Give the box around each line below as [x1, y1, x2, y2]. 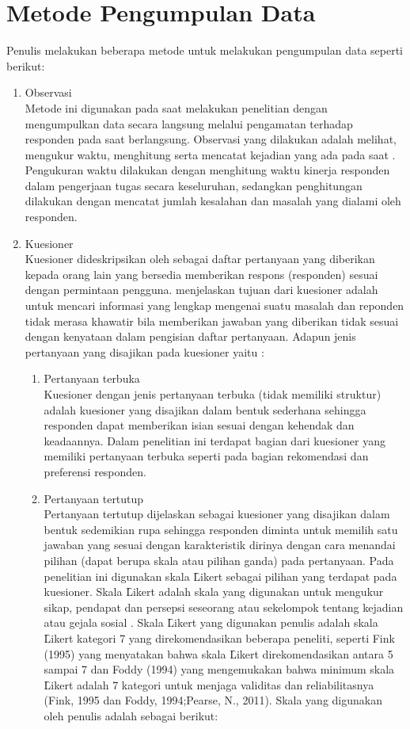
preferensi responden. [44, 463, 146, 479]
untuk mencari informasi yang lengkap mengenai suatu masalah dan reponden [25, 297, 404, 314]
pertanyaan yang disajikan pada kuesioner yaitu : [25, 343, 264, 360]
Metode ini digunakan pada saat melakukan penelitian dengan [25, 99, 328, 116]
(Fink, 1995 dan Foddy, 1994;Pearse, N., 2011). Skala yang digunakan [44, 692, 382, 708]
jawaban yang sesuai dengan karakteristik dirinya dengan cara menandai [44, 536, 396, 553]
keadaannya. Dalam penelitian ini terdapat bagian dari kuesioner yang [44, 432, 385, 448]
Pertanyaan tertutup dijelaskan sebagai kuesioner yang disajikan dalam [44, 506, 390, 522]
